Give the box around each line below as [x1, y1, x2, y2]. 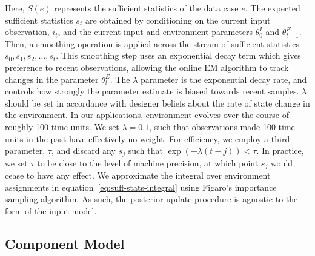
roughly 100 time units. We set [5, 120, 119, 133]
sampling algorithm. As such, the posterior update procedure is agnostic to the [5, 192, 298, 205]
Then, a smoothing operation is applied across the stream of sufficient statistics [5, 37, 300, 50]
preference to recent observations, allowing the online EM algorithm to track [5, 61, 289, 73]
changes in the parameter [5, 73, 99, 85]
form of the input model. [5, 204, 97, 217]
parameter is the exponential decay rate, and [140, 73, 307, 85]
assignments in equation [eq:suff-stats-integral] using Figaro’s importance [5, 180, 277, 193]
